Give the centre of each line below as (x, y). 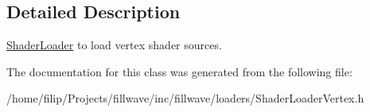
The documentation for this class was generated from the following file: (179, 71)
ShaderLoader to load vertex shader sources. (114, 45)
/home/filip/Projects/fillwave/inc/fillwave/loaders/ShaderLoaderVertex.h (185, 98)
